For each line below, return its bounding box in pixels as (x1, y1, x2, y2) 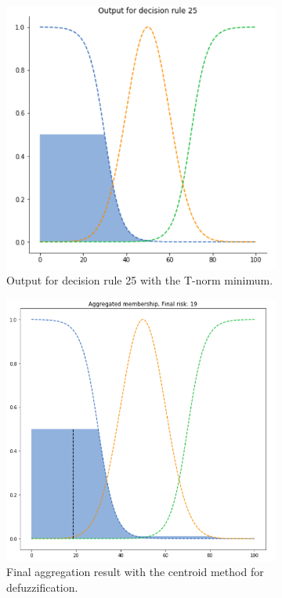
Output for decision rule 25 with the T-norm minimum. (6, 272, 273, 288)
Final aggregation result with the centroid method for (6, 564, 264, 580)
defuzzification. (6, 579, 78, 596)
